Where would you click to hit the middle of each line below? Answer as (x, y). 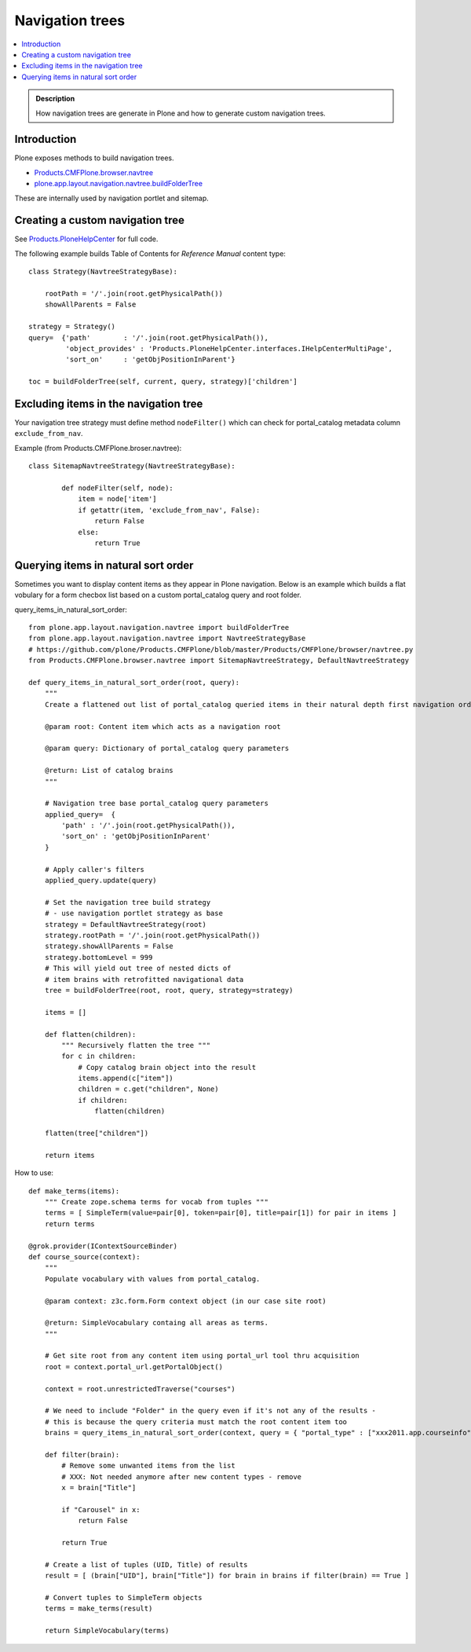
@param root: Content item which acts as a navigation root (163, 726)
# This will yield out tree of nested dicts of (138, 969)
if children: (103, 1100)
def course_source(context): (84, 1256)
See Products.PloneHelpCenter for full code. (86, 239)
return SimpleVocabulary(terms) (107, 1631)
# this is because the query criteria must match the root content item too (196, 1421)
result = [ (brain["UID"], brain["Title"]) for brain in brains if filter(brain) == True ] (227, 1576)
